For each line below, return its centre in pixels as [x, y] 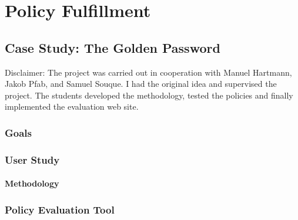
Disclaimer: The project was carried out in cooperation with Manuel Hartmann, [148, 72]
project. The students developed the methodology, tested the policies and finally [149, 95]
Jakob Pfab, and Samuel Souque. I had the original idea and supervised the [141, 84]
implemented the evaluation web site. [72, 106]
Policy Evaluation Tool [60, 209]
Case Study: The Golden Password [113, 47]
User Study [32, 159]
